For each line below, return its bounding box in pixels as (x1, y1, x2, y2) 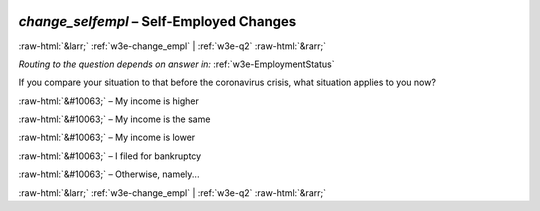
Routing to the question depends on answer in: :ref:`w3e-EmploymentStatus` (18, 58, 335, 70)
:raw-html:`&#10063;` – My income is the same (18, 113, 211, 125)
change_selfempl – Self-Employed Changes (18, 13, 297, 30)
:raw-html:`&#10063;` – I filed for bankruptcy (18, 150, 202, 162)
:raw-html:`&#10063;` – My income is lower (18, 131, 196, 144)
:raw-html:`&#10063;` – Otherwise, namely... (18, 168, 200, 180)
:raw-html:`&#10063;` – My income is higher (18, 95, 199, 107)
